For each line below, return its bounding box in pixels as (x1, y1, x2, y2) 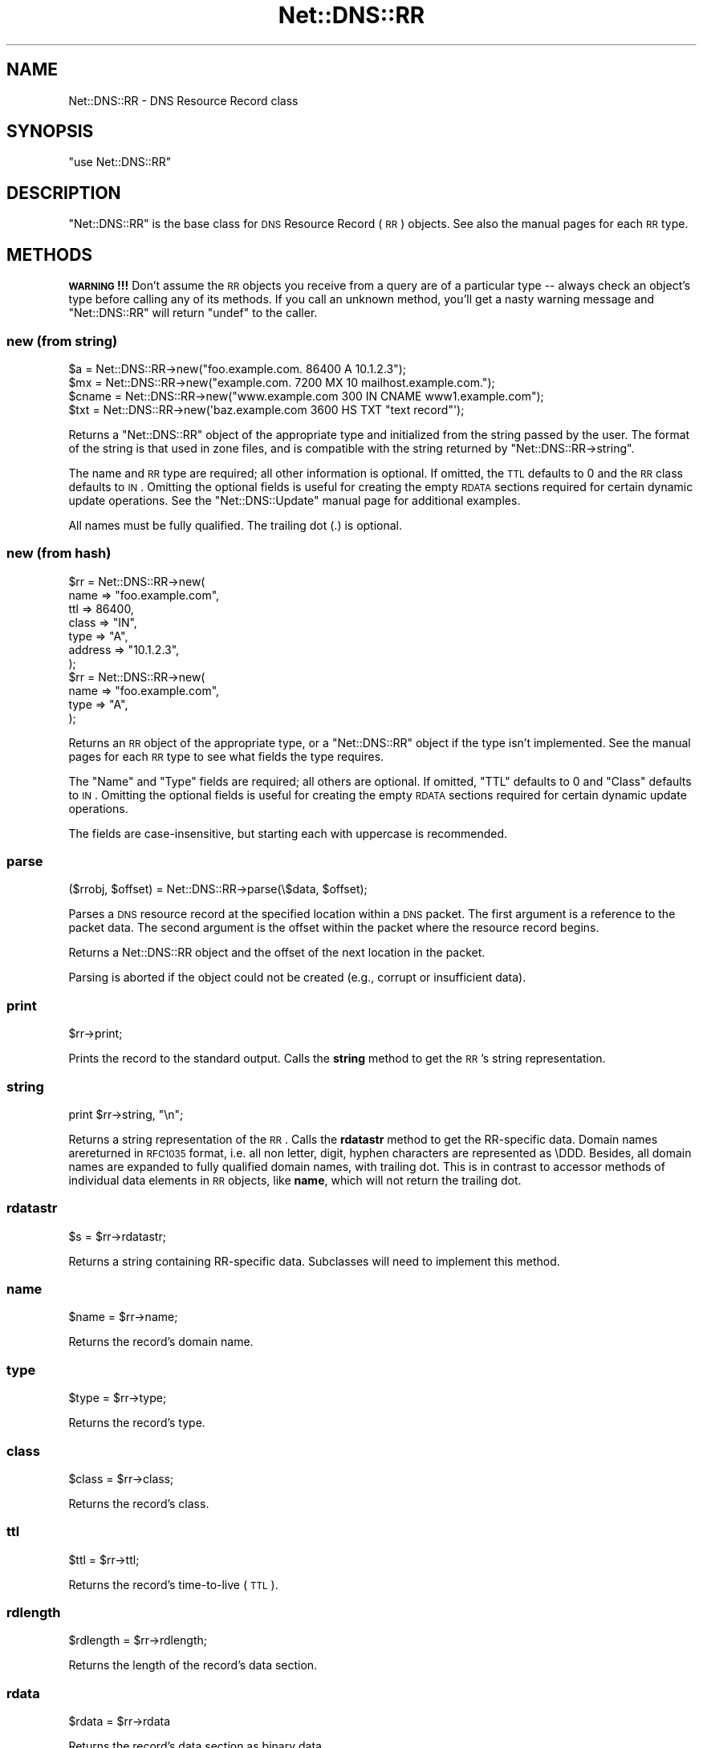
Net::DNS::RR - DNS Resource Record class (68, 93, 299, 108)
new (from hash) (6, 545, 112, 562)
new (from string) (6, 332, 118, 349)
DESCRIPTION (6, 182, 121, 203)
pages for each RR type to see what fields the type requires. (68, 749, 384, 763)
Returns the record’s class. (68, 1496, 209, 1510)
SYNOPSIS (6, 121, 94, 142)
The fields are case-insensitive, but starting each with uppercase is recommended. (68, 826, 508, 840)
